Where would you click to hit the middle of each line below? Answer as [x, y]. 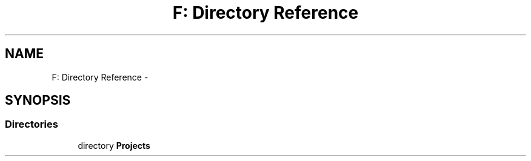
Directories [32, 124]
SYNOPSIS [38, 100]
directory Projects [114, 145]
